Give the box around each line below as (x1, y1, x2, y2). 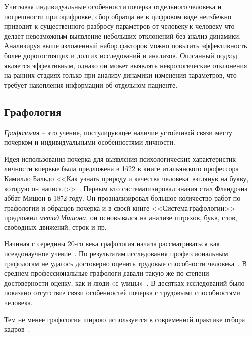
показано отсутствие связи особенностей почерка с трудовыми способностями (4, 287, 241, 298)
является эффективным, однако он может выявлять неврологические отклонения (4, 60, 247, 70)
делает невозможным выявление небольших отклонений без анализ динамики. (4, 30, 241, 41)
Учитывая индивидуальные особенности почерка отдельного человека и (4, 1, 222, 11)
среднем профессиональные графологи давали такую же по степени (4, 268, 209, 278)
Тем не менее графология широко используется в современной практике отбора (4, 314, 245, 324)
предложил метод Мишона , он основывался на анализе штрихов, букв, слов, (4, 212, 237, 223)
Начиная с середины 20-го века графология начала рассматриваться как (4, 238, 220, 249)
